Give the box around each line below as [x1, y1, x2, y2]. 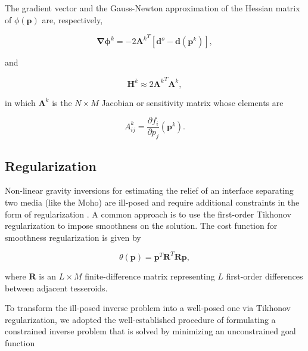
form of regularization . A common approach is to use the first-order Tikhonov [5, 207, 291, 220]
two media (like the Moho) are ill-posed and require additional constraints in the [5, 196, 300, 209]
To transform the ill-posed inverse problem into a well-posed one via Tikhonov [5, 302, 291, 314]
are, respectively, [42, 13, 103, 26]
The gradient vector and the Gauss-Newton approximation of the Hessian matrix [5, 2, 300, 14]
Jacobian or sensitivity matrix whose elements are [101, 96, 284, 108]
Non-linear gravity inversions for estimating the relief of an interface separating [5, 184, 294, 197]
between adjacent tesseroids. [5, 281, 108, 294]
